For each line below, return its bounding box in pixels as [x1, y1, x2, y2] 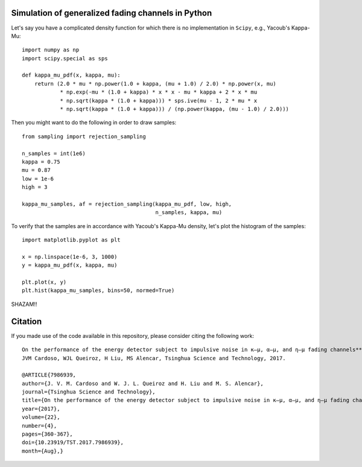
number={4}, [22, 422, 57, 429]
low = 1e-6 [22, 175, 54, 182]
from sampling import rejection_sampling [22, 133, 146, 140]
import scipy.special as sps [22, 55, 108, 62]
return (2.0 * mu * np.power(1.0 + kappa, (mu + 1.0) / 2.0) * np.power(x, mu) [34, 80, 277, 87]
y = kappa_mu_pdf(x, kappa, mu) [22, 262, 118, 268]
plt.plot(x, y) [22, 279, 67, 286]
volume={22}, [22, 414, 60, 421]
